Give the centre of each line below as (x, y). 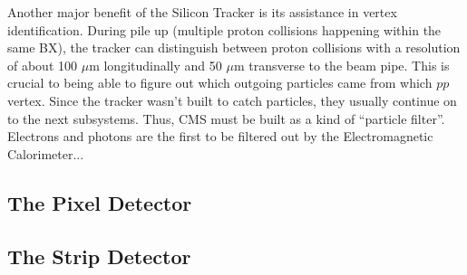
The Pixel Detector (100, 202)
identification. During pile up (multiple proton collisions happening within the (224, 29)
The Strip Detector (99, 256)
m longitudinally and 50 (156, 65)
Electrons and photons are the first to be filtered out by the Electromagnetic (220, 136)
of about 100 (43, 65)
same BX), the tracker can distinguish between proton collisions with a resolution (234, 47)
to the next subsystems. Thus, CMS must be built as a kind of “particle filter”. (226, 118)
